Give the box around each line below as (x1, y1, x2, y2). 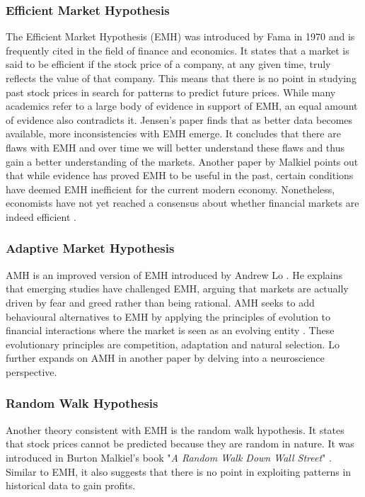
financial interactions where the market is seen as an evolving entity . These (6, 323, 335, 338)
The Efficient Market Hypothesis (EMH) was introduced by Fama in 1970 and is (6, 29, 355, 44)
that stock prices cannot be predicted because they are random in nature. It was (6, 436, 354, 451)
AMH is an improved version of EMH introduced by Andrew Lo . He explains (6, 267, 343, 282)
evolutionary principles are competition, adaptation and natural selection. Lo (6, 336, 340, 351)
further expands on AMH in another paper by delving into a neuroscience (6, 350, 325, 365)
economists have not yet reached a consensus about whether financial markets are (6, 195, 359, 210)
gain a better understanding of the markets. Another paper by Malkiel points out (6, 154, 359, 168)
